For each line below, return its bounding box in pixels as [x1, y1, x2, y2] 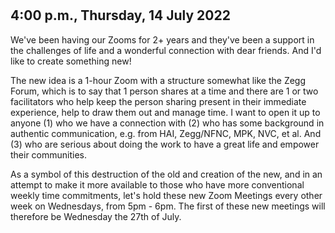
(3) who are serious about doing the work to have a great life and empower [10, 138, 320, 150]
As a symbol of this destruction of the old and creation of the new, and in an [10, 168, 323, 180]
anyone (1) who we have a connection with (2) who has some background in [10, 117, 325, 129]
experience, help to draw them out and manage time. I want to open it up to [10, 106, 321, 118]
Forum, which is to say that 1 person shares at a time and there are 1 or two [10, 85, 319, 97]
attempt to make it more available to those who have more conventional [10, 178, 305, 191]
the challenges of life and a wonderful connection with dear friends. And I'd [10, 44, 322, 56]
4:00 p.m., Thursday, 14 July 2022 [10, 7, 231, 24]
